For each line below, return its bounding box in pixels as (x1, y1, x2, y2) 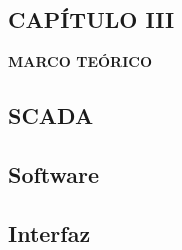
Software (8, 158, 100, 189)
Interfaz (8, 217, 91, 248)
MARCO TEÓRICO (8, 51, 152, 72)
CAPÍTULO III (8, 4, 175, 35)
